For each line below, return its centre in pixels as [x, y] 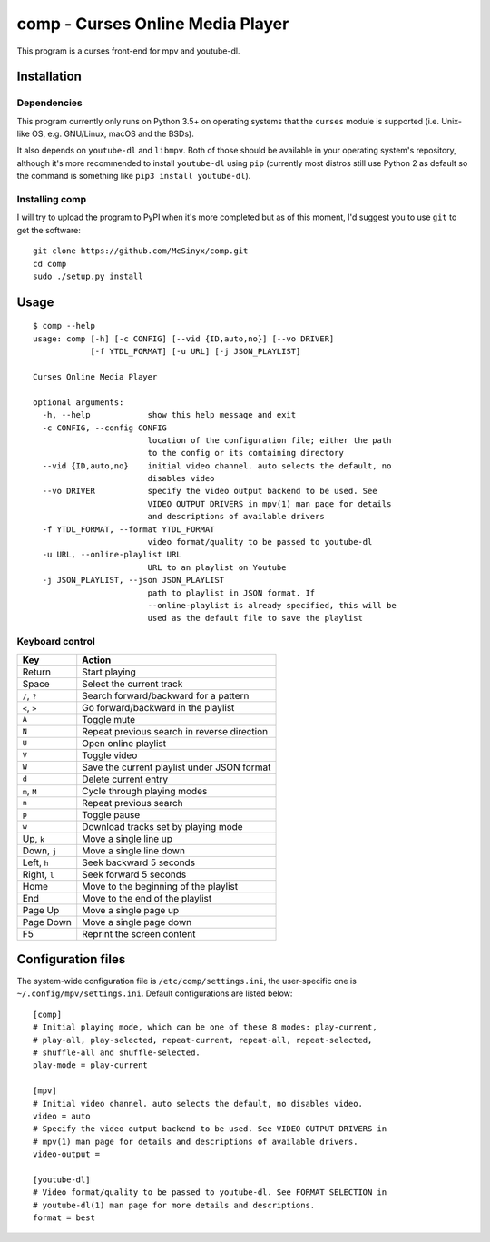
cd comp [50, 264]
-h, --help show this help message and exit [169, 415]
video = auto [62, 1116]
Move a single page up [131, 910]
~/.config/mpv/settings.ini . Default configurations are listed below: [155, 993]
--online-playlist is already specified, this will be [272, 605]
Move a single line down [134, 851]
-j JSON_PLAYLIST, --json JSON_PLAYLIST [133, 580]
